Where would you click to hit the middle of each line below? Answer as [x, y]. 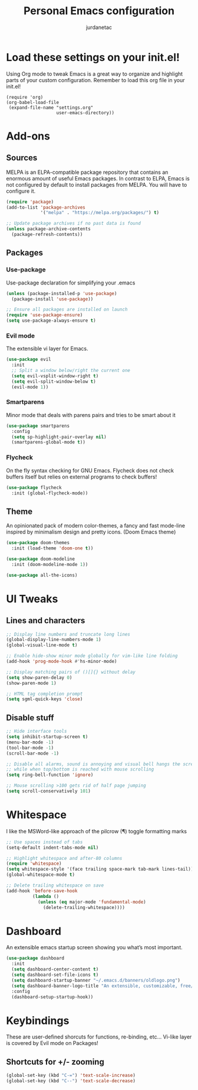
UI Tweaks [32, 599]
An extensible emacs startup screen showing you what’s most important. [94, 947]
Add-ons [28, 136]
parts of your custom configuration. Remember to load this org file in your [95, 80]
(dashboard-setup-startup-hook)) [52, 997]
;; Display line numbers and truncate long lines [68, 634]
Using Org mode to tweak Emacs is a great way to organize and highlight [95, 74]
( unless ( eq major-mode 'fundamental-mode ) [92, 902]
